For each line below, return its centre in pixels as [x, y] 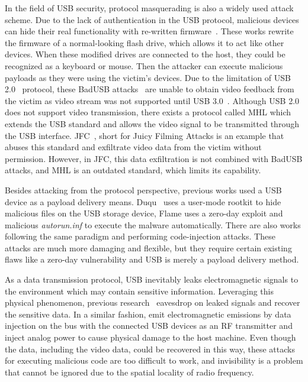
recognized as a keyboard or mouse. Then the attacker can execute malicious [144, 65]
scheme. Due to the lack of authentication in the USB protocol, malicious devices [152, 19]
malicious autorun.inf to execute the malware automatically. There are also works [153, 224]
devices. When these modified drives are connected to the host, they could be [145, 54]
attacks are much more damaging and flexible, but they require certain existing [148, 247]
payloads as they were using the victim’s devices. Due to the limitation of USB [148, 77]
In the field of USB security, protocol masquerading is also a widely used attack [149, 8]
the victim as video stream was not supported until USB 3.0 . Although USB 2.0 [152, 100]
